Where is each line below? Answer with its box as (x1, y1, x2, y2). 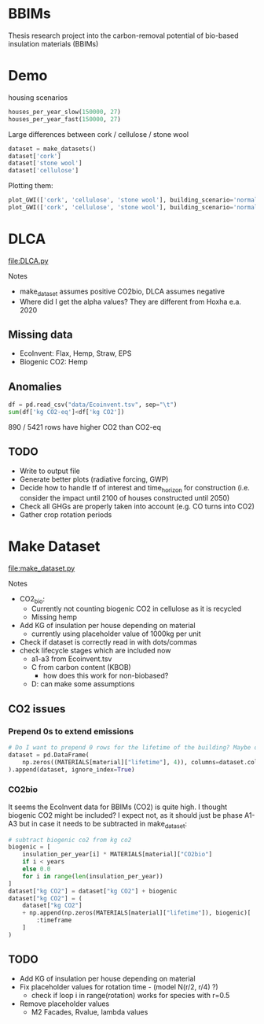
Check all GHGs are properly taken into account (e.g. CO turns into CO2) (19, 501, 255, 511)
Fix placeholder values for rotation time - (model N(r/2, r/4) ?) (19, 981, 218, 992)
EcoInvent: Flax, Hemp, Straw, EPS (19, 349, 132, 358)
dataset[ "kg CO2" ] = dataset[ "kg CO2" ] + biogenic (8, 887, 178, 895)
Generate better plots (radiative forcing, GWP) (19, 474, 169, 484)
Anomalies (8, 379, 62, 394)
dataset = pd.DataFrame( (8, 751, 90, 759)
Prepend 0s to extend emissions (8, 726, 134, 737)
